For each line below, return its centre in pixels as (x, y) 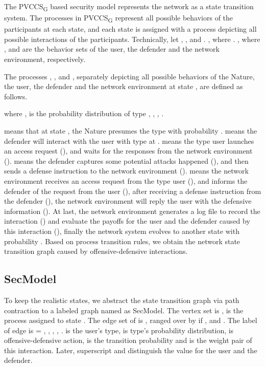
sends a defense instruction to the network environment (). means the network (126, 171)
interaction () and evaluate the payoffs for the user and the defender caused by (127, 221)
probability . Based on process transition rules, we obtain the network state (122, 241)
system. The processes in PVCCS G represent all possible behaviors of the (119, 18)
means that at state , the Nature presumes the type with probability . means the (131, 131)
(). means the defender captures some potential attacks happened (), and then (126, 160)
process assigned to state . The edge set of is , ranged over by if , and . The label (131, 320)
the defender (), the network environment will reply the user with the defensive (128, 201)
